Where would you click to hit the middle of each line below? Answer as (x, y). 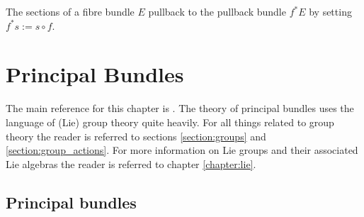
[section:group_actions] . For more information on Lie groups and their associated (182, 150)
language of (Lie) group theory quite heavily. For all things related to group (170, 122)
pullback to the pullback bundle (217, 11)
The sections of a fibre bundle (70, 11)
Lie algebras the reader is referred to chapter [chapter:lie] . (131, 163)
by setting (330, 11)
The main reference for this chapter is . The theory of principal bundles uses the (180, 108)
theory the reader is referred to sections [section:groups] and (136, 136)
